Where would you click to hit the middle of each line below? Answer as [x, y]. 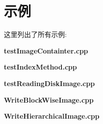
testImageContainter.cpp [46, 50]
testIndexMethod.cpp [40, 67]
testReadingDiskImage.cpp [49, 83]
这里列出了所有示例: [35, 34]
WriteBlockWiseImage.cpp [49, 99]
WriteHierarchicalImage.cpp [52, 116]
